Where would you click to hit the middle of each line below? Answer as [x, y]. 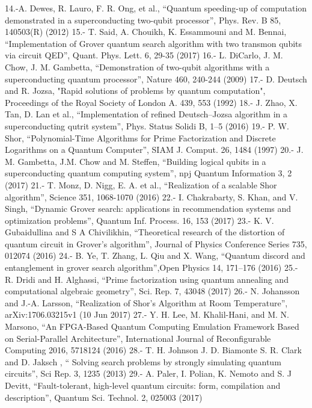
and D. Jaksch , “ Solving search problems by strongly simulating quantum [143, 361]
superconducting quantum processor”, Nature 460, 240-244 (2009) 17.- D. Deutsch [156, 79]
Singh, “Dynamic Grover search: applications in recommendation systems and [148, 209]
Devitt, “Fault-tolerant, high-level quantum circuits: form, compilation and [143, 385]
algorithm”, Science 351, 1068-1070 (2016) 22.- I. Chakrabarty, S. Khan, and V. [151, 196]
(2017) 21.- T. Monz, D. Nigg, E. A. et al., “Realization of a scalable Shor [141, 184]
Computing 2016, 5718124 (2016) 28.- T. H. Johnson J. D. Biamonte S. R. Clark [153, 350]
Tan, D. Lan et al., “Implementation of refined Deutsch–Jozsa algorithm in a [146, 114]
